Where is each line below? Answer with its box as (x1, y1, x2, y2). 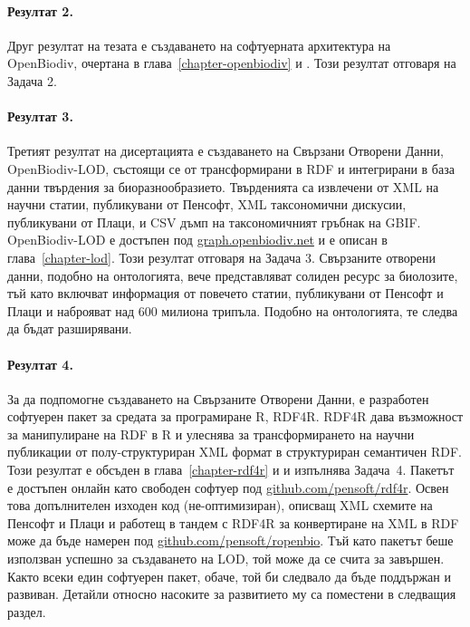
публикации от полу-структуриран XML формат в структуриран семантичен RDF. (7, 442, 462, 461)
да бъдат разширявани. (7, 319, 132, 338)
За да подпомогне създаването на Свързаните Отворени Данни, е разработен (7, 389, 429, 408)
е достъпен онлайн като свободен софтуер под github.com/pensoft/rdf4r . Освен (7, 477, 449, 497)
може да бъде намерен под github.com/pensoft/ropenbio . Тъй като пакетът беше (7, 531, 454, 550)
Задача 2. (7, 71, 57, 90)
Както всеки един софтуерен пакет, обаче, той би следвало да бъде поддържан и (7, 566, 451, 585)
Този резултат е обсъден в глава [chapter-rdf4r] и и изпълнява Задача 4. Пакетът (7, 460, 455, 479)
